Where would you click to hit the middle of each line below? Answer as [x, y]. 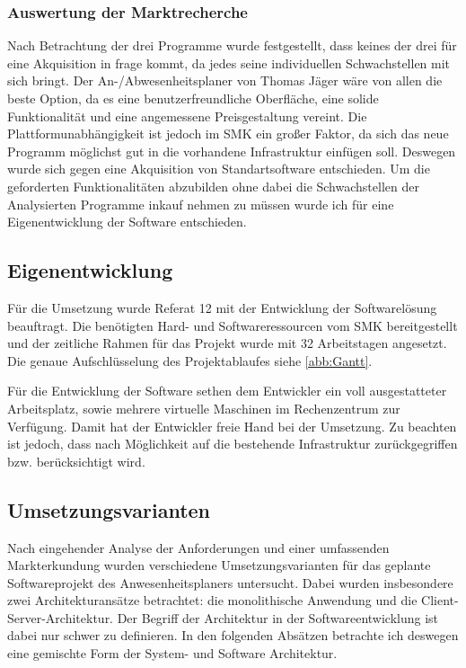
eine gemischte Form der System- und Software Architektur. [172, 653]
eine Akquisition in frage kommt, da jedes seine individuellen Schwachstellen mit [229, 62]
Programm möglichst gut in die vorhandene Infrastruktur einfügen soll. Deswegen [232, 151]
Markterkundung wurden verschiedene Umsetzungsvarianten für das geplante [219, 565]
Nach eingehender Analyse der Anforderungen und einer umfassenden [198, 547]
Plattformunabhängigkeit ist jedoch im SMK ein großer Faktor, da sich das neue [228, 134]
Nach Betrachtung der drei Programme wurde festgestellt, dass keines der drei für [232, 45]
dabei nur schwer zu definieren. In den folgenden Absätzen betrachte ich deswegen [233, 635]
